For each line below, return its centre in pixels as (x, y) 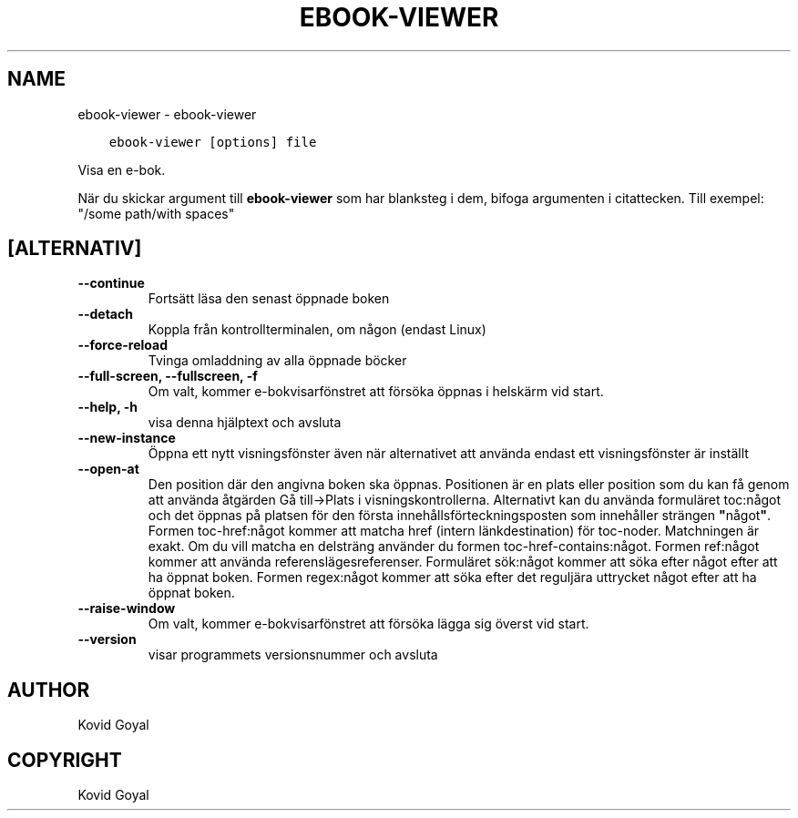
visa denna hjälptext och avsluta (245, 423)
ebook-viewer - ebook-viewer (167, 114)
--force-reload (123, 345)
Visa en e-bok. (122, 169)
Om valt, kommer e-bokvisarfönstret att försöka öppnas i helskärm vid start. (376, 392)
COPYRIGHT (65, 760)
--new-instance (127, 438)
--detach (105, 314)
